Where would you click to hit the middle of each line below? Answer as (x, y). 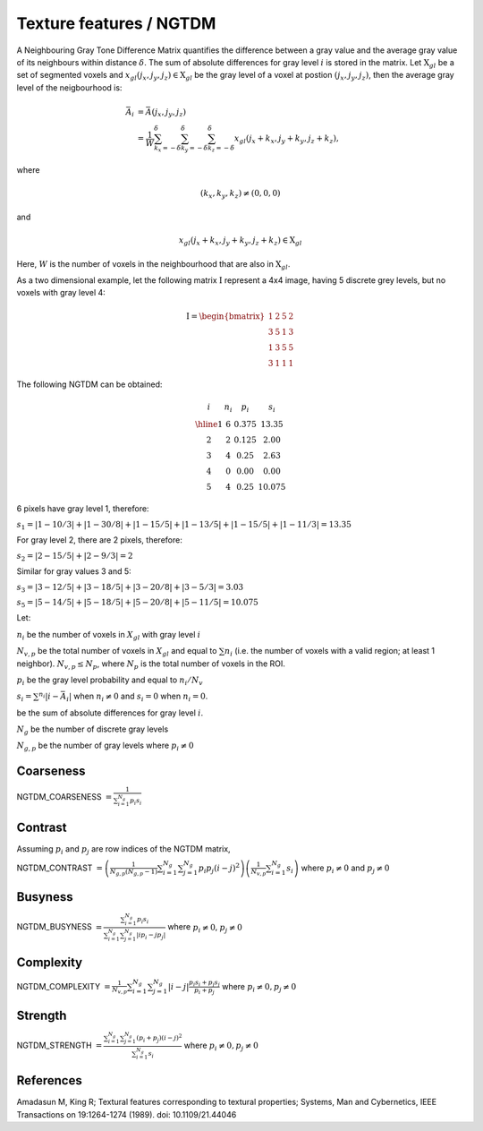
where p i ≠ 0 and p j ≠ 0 (345, 869)
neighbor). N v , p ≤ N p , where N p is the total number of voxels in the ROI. (151, 664)
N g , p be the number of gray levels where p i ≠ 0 (105, 746)
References (49, 1080)
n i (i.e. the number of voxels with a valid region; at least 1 (330, 652)
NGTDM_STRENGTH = (59, 1045)
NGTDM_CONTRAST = (59, 868)
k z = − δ (221, 149)
